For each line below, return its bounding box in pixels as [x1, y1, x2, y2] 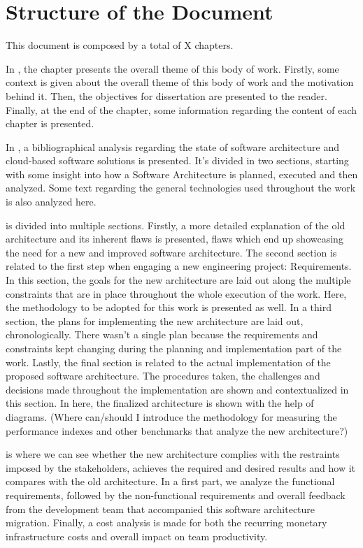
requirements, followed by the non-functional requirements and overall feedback [6, 487, 346, 502]
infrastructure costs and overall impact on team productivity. [6, 528, 268, 543]
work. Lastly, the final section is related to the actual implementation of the [6, 354, 331, 369]
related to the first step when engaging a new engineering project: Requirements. [6, 259, 352, 273]
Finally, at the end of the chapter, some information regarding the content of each [6, 102, 357, 117]
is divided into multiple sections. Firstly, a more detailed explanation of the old [6, 217, 346, 232]
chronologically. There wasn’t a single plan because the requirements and [6, 327, 318, 342]
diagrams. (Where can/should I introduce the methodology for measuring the [6, 409, 337, 424]
